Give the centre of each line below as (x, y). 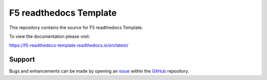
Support (22, 60)
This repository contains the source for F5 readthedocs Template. (76, 27)
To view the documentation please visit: (50, 36)
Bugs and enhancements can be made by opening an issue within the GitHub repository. (99, 71)
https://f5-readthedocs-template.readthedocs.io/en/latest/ (69, 45)
